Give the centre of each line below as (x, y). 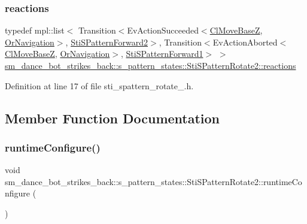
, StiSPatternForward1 (162, 54)
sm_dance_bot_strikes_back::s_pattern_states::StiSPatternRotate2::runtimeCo (153, 181)
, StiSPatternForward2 (107, 42)
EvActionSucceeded (163, 30)
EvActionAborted (245, 42)
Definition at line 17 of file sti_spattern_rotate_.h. (99, 85)
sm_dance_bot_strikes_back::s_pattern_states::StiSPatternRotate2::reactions (151, 65)
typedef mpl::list (35, 30)
